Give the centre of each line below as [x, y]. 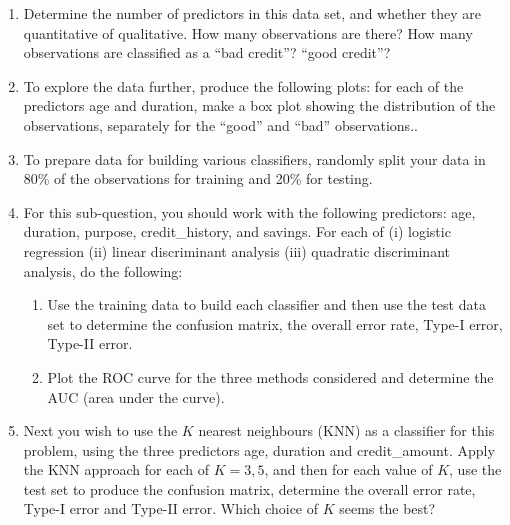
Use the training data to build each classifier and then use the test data [266, 304]
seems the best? [387, 508]
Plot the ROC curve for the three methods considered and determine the [270, 376]
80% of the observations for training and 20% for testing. [198, 178]
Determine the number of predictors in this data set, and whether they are [252, 13]
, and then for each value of [348, 469]
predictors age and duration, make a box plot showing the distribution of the [259, 105]
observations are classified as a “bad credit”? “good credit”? [207, 52]
